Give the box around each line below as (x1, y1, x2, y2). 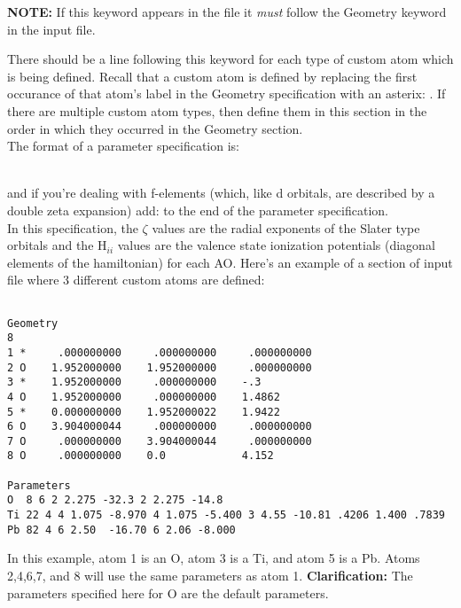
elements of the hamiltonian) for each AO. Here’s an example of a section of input (7, 253, 453, 271)
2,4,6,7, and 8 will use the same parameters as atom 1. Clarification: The (7, 566, 413, 584)
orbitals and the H (7, 236, 107, 254)
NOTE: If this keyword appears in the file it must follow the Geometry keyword (7, 3, 447, 20)
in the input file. (7, 19, 96, 38)
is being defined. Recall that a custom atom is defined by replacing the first (7, 66, 418, 85)
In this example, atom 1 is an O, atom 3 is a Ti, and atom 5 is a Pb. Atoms (7, 549, 420, 567)
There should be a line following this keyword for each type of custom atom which (7, 50, 454, 68)
